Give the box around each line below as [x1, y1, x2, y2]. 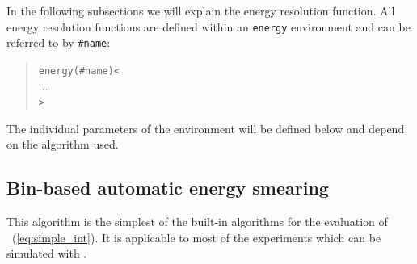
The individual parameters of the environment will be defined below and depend [6, 119, 405, 136]
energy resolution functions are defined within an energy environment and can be [6, 18, 411, 35]
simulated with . [6, 245, 87, 262]
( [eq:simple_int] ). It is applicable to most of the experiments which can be [11, 228, 381, 245]
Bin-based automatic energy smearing [6, 175, 329, 200]
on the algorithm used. [6, 136, 119, 153]
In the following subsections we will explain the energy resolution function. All [6, 2, 395, 19]
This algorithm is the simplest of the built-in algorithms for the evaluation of [6, 213, 388, 230]
